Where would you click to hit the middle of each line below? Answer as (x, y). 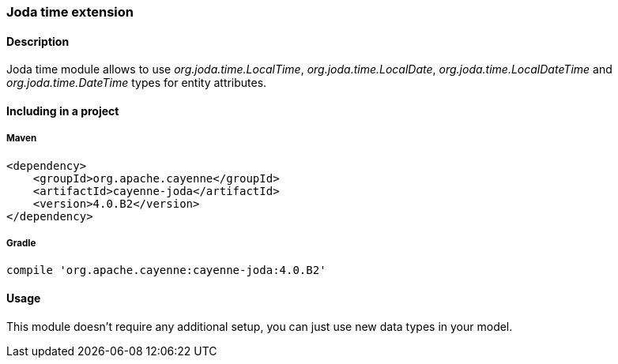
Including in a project (63, 111)
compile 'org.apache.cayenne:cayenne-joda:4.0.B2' (166, 270)
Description (38, 41)
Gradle (21, 243)
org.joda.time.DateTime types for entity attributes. (137, 83)
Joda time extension (70, 12)
